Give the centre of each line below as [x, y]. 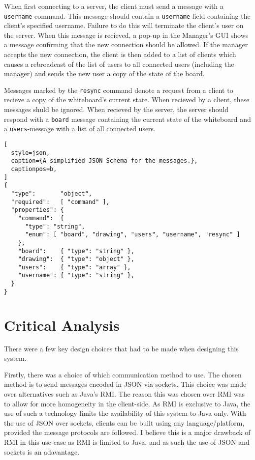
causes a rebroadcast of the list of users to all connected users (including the [119, 64]
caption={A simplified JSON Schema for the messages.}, [104, 161]
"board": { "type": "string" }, [76, 251]
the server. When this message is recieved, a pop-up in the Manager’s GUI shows [126, 35]
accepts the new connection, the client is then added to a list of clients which [120, 54]
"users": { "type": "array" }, [74, 267]
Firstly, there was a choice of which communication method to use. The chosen [123, 374]
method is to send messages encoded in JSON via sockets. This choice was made [125, 384]
